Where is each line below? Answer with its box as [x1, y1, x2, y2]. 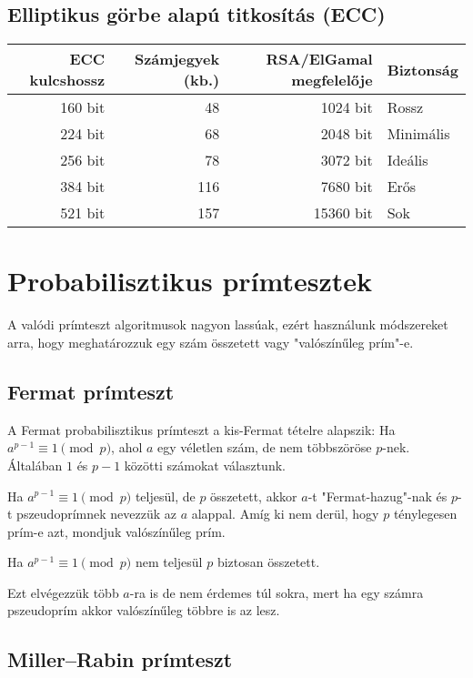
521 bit [60, 202, 106, 224]
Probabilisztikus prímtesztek [7, 262, 372, 299]
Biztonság [387, 58, 458, 80]
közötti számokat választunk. [124, 455, 286, 474]
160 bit [60, 96, 106, 118]
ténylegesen [393, 504, 458, 523]
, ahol [111, 438, 143, 457]
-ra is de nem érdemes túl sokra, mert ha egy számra [129, 582, 424, 602]
